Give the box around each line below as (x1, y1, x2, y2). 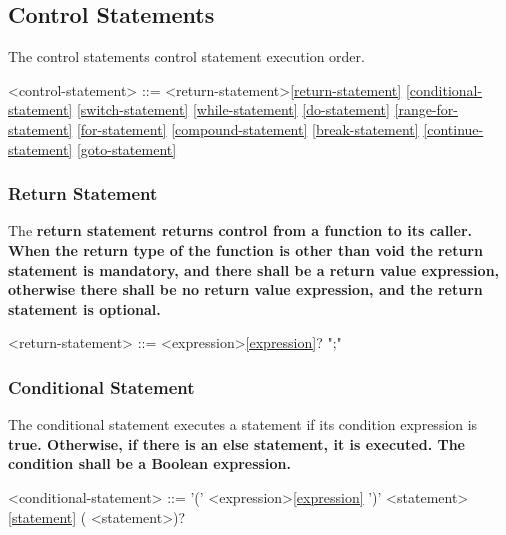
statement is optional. (8, 298, 161, 319)
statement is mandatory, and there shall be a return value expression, (8, 259, 500, 280)
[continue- (423, 118, 484, 139)
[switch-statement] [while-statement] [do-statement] (76, 99, 390, 120)
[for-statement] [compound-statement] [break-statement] (76, 118, 419, 139)
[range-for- (394, 99, 459, 120)
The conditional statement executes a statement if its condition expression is (8, 414, 478, 435)
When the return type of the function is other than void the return (8, 239, 483, 260)
